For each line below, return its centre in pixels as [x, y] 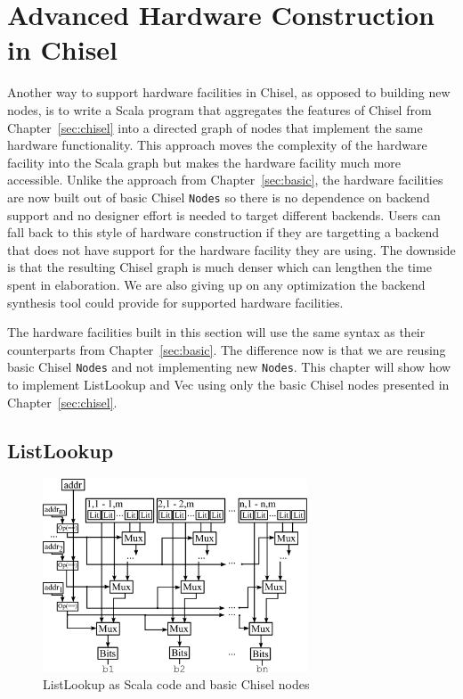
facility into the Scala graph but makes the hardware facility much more [204, 162]
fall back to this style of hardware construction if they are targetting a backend [223, 232]
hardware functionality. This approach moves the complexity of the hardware [217, 145]
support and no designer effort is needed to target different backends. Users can [224, 214]
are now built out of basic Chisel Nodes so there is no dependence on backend [219, 197]
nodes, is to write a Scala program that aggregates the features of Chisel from [219, 109]
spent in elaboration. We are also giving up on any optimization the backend [216, 284]
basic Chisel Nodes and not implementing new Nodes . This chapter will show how [229, 367]
